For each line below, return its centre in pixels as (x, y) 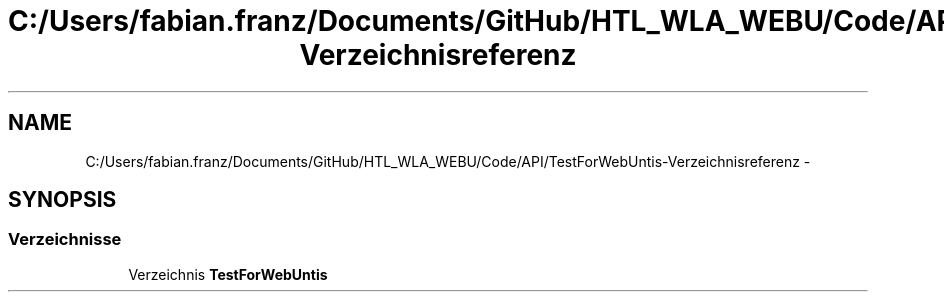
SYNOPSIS (62, 200)
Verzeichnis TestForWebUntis (228, 274)
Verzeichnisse (65, 239)
